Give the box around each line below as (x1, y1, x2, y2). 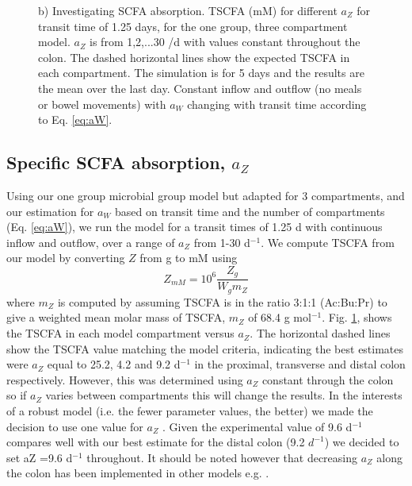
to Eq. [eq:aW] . (38, 111, 113, 128)
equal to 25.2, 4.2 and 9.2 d (47, 356, 181, 372)
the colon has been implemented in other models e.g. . (6, 465, 269, 481)
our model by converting (6, 249, 125, 266)
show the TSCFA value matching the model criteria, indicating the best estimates (6, 340, 404, 357)
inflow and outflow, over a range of (6, 233, 175, 250)
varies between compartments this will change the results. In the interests (45, 387, 402, 403)
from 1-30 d (193, 233, 250, 250)
